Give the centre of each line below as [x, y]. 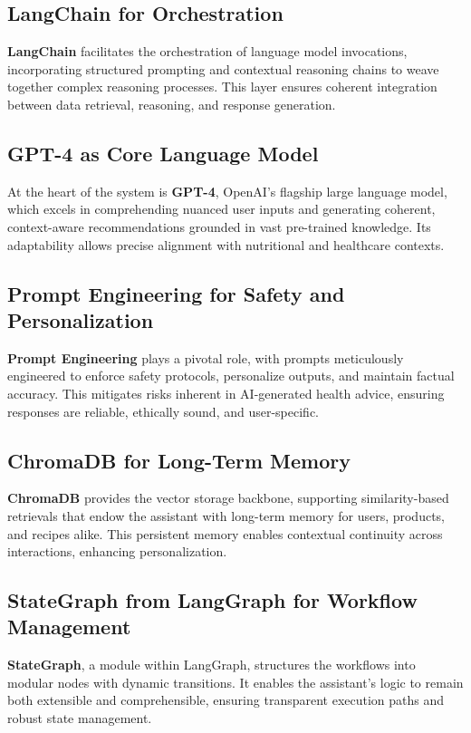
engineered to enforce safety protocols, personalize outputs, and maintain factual [231, 376]
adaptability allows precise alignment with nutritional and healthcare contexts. [226, 244]
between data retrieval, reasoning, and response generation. [172, 104]
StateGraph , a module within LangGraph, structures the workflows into [211, 665]
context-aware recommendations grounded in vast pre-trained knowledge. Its [219, 226]
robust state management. [80, 718]
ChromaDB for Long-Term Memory [179, 460]
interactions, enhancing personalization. [117, 551]
